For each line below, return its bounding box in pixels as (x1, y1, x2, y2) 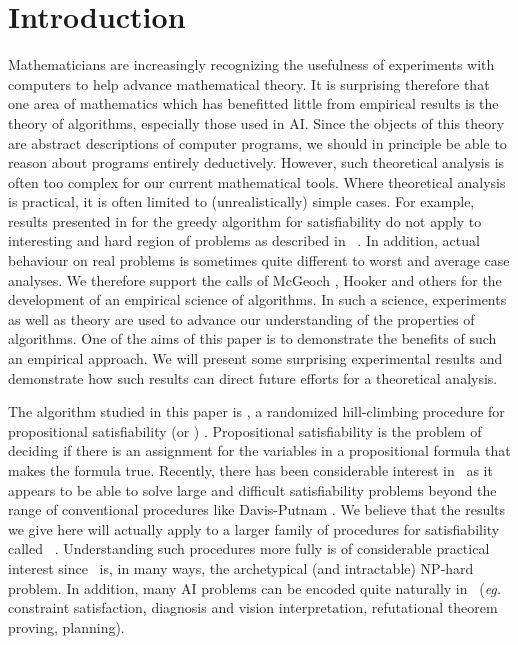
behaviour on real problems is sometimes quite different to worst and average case (8, 250, 510, 271)
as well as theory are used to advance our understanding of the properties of (8, 308, 475, 329)
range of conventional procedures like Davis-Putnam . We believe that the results (8, 499, 506, 520)
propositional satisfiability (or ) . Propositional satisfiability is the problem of (8, 420, 482, 441)
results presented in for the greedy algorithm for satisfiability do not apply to (8, 210, 482, 231)
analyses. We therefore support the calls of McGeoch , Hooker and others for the (8, 269, 502, 290)
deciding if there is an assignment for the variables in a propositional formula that (8, 440, 511, 461)
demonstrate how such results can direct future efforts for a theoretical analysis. (8, 367, 498, 388)
